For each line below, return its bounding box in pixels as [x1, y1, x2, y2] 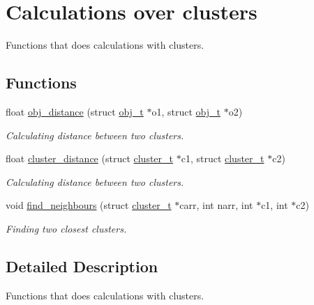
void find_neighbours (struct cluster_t [6, 198, 172, 212]
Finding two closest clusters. [6, 221, 127, 235]
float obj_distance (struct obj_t [6, 104, 144, 118]
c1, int [261, 198, 288, 212]
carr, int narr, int [179, 198, 253, 212]
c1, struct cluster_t [181, 151, 264, 166]
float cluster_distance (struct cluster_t [6, 151, 174, 166]
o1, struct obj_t [151, 104, 221, 118]
